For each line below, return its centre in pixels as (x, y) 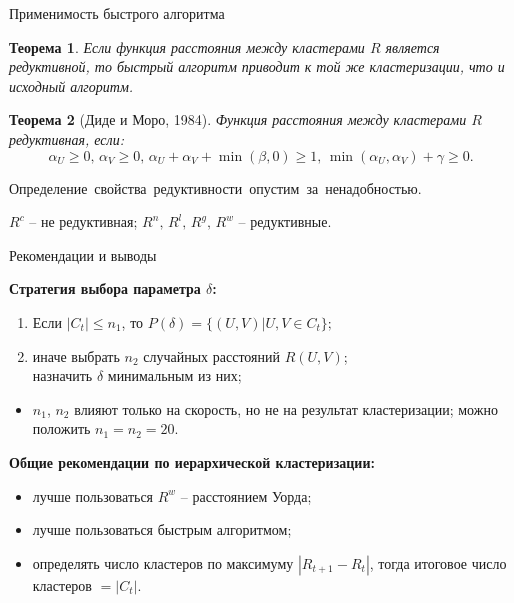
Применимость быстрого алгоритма (117, 13)
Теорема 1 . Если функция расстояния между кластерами (187, 46)
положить (61, 428)
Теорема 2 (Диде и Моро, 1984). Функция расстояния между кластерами (238, 119)
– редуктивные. (285, 221)
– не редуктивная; (83, 221)
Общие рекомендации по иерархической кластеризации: (192, 461)
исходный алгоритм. (71, 85)
